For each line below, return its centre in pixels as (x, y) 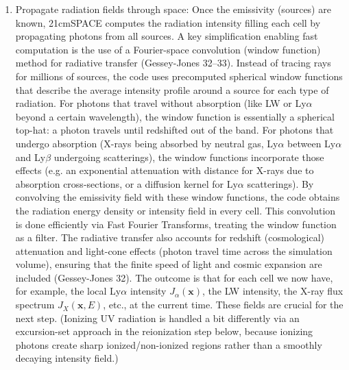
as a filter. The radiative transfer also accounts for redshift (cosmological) (170, 237)
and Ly (31, 157)
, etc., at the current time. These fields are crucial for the (223, 305)
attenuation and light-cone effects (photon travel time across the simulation (174, 250)
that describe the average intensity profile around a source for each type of (172, 89)
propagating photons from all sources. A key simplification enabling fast (167, 36)
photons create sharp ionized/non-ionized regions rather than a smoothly (169, 344)
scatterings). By (280, 183)
